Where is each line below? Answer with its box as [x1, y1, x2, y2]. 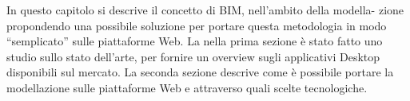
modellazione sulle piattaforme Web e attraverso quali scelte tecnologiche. [6, 79, 368, 95]
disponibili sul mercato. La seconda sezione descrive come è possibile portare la [6, 64, 394, 80]
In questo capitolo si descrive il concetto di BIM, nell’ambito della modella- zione [6, 2, 404, 17]
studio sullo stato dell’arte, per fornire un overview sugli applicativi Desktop [6, 48, 380, 64]
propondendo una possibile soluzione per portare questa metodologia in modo [6, 17, 387, 33]
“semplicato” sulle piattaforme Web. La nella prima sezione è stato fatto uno [6, 33, 383, 49]
